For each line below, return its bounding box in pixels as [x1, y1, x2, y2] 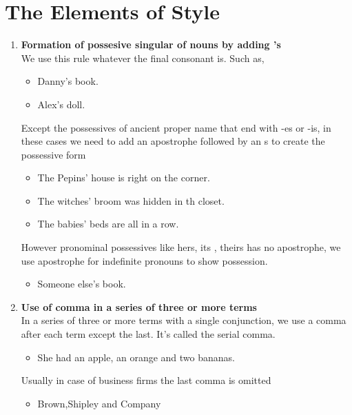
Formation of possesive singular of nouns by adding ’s [21, 37, 281, 52]
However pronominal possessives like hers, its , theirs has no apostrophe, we [21, 240, 341, 254]
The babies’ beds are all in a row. [37, 216, 179, 231]
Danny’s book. [37, 74, 99, 88]
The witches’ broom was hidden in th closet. [37, 193, 225, 207]
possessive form [21, 147, 86, 161]
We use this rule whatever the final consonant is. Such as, [21, 50, 265, 65]
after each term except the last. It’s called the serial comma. [21, 327, 276, 341]
